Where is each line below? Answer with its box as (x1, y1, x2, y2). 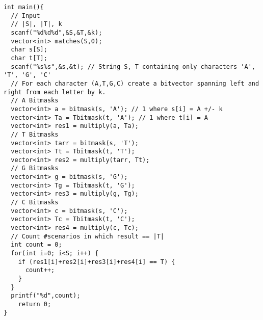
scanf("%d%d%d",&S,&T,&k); (11, 29, 102, 36)
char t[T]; (11, 54, 47, 62)
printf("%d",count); (11, 292, 81, 300)
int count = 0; (11, 241, 62, 249)
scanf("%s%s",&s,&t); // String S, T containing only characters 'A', (11, 63, 255, 70)
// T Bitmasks (11, 130, 59, 138)
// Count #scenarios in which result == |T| (11, 232, 164, 240)
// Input (11, 12, 40, 19)
